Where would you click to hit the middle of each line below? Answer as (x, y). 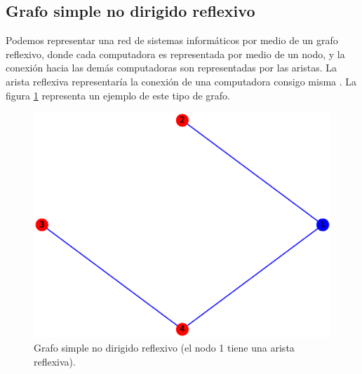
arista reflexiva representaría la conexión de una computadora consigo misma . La (181, 81)
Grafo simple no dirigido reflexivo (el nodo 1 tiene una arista (164, 347)
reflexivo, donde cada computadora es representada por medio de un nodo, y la (175, 54)
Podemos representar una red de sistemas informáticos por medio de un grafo (172, 40)
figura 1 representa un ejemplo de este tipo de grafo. (118, 95)
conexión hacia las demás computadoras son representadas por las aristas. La (171, 68)
